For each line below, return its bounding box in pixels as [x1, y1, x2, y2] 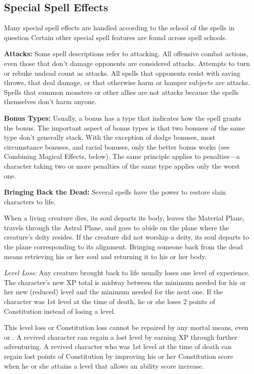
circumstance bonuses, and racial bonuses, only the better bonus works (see [4, 141, 230, 152]
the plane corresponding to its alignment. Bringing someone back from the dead [4, 242, 243, 252]
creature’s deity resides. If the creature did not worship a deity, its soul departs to [4, 232, 249, 242]
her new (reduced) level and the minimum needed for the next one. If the [4, 286, 223, 297]
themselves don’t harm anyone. [4, 96, 97, 107]
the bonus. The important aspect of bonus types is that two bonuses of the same [4, 122, 245, 132]
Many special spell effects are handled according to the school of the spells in [4, 22, 234, 33]
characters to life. [4, 196, 56, 206]
